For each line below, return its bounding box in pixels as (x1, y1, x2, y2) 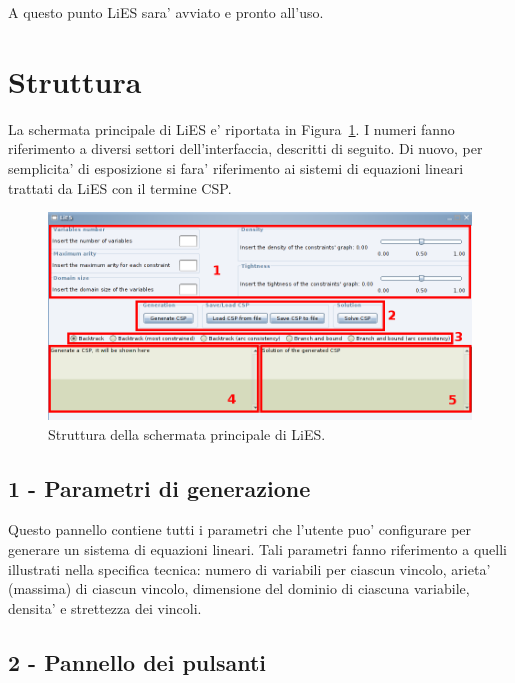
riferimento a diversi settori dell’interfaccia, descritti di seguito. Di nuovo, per (8, 138, 483, 159)
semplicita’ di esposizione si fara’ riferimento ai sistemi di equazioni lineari (8, 157, 464, 178)
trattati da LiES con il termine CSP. (8, 177, 232, 198)
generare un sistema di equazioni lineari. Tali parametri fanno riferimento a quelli (8, 538, 508, 559)
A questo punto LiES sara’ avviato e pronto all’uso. (8, 2, 324, 22)
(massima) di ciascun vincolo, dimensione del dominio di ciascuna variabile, (8, 578, 470, 599)
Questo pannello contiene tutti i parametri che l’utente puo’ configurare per (8, 519, 472, 540)
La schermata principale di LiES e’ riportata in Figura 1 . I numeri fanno (8, 118, 455, 139)
